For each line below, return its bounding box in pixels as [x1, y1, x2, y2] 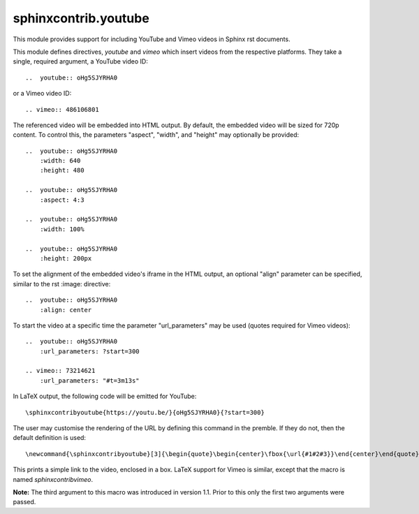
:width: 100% [39, 225, 84, 233]
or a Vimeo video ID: [13, 89, 72, 98]
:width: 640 [39, 157, 81, 165]
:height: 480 [39, 166, 84, 175]
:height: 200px [39, 254, 92, 262]
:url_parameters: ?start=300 [39, 347, 140, 355]
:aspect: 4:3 [39, 196, 84, 204]
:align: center [39, 306, 92, 314]
